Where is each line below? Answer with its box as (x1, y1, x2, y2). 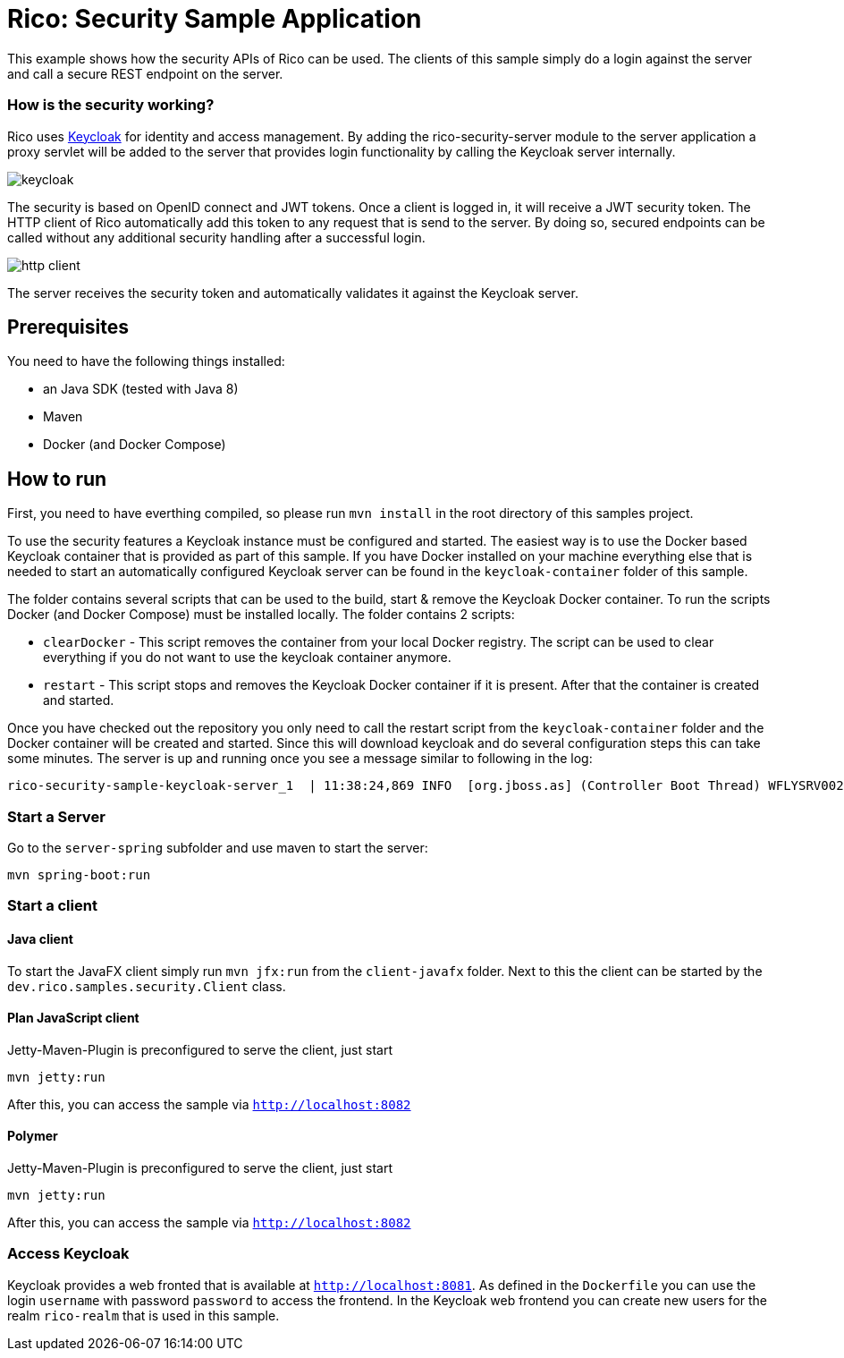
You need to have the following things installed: (7, 353, 285, 369)
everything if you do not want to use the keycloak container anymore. (43, 649, 452, 666)
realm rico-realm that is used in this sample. (7, 1307, 280, 1323)
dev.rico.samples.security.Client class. (7, 978, 286, 994)
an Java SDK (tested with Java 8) (43, 381, 239, 397)
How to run (7, 467, 107, 490)
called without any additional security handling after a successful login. (7, 229, 426, 245)
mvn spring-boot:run (7, 867, 151, 882)
